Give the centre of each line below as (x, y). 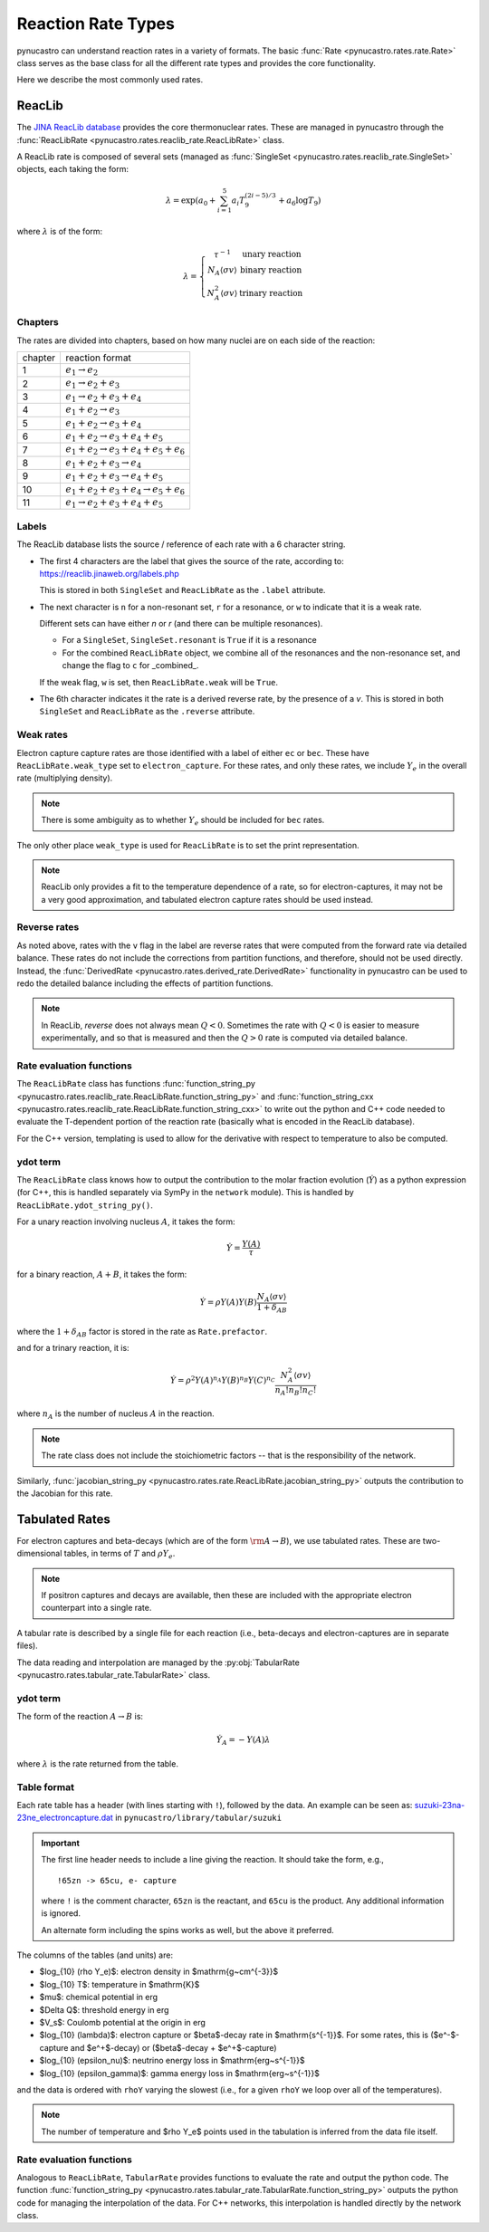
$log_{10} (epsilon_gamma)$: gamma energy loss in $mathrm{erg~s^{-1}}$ (180, 2073)
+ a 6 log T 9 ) (299, 201)
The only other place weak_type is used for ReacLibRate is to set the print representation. (188, 845)
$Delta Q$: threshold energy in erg (104, 2009)
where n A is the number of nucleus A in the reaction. (115, 1415)
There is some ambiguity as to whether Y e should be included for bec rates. (183, 821)
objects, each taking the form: (72, 169)
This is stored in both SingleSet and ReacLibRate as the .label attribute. (182, 590)
